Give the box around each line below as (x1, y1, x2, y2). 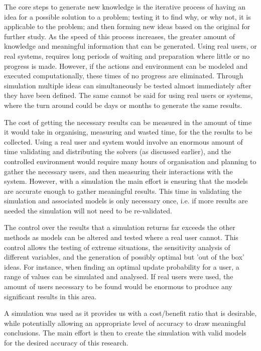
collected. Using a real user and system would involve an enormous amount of (4, 136, 243, 147)
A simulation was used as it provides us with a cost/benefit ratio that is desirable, (4, 308, 257, 318)
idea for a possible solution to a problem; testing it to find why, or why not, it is (4, 11, 251, 22)
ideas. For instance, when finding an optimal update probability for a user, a (4, 261, 239, 272)
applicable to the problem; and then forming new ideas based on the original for (4, 21, 250, 32)
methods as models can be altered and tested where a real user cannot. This (4, 232, 238, 243)
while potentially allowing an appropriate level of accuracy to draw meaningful (4, 317, 246, 328)
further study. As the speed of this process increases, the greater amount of (4, 31, 235, 41)
